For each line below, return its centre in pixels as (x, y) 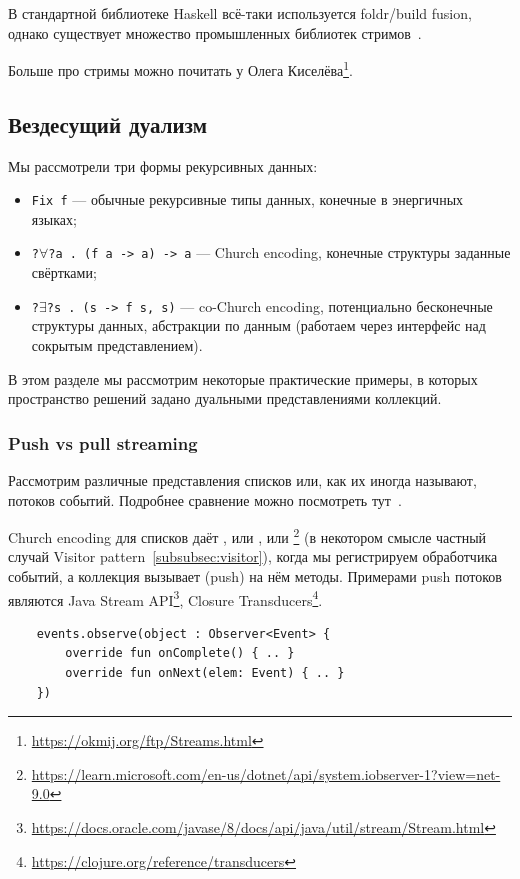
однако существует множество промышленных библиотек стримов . (215, 32)
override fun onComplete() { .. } (180, 653)
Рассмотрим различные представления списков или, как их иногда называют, (242, 479)
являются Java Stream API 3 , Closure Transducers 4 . (165, 598)
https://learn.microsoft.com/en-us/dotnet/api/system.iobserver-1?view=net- (266, 773)
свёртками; (64, 272)
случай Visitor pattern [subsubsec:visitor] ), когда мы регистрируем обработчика (253, 556)
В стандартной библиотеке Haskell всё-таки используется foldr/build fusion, (240, 13)
